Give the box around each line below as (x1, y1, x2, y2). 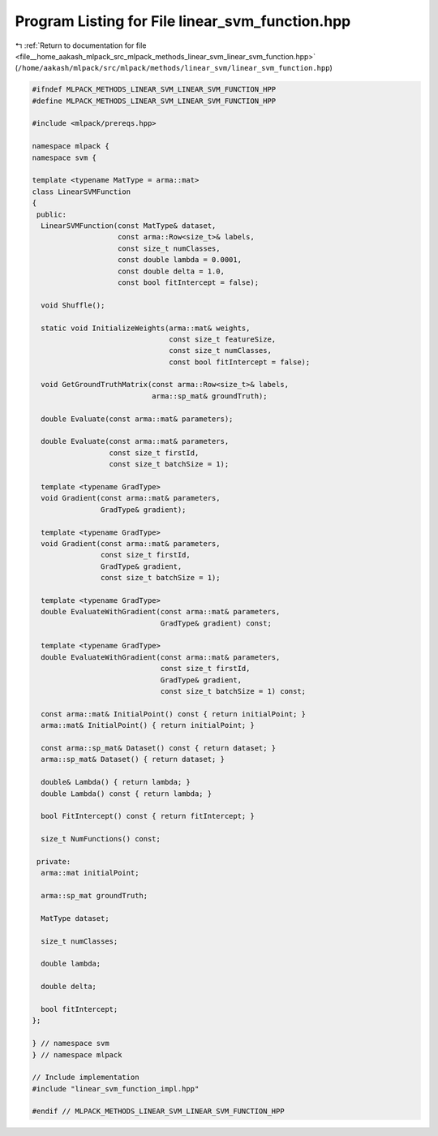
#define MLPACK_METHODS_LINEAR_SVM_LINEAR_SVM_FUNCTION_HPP (32, 96, 277, 105)
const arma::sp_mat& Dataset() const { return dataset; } (41, 743, 277, 752)
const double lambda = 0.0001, (118, 256, 243, 265)
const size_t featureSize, (169, 334, 277, 344)
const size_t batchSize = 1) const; (160, 686, 307, 696)
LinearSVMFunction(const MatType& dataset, (41, 222, 217, 230)
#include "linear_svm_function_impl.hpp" (32, 1084, 200, 1093)
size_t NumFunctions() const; (41, 834, 161, 844)
